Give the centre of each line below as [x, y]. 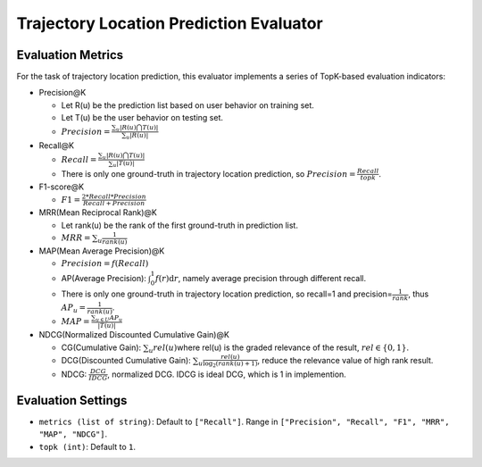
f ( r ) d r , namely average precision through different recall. [260, 278]
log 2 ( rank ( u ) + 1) [230, 365]
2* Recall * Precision [114, 196]
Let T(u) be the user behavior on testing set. [142, 118]
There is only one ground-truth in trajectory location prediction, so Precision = [208, 173]
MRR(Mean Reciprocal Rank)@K [98, 213]
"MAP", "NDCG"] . [73, 434]
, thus [418, 294]
